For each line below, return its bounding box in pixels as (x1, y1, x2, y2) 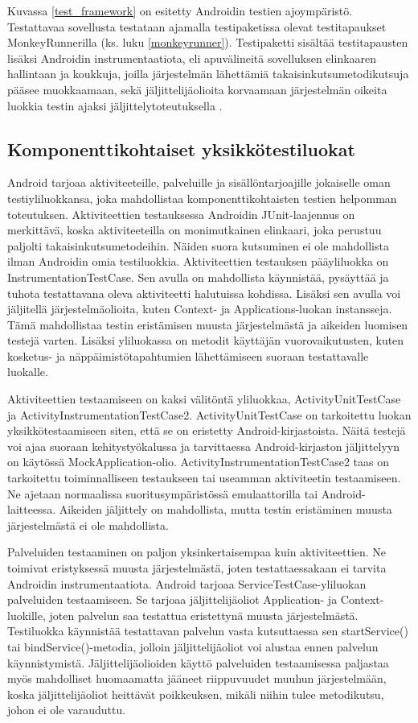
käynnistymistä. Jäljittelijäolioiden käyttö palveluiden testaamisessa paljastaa (7, 654, 389, 671)
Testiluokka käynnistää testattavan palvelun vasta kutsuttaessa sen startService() (7, 622, 408, 639)
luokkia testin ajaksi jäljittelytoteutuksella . (7, 97, 223, 114)
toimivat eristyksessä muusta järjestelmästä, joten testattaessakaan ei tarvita (7, 560, 387, 576)
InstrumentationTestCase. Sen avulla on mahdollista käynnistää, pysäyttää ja (7, 268, 389, 285)
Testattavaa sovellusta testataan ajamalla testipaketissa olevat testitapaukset (7, 18, 387, 35)
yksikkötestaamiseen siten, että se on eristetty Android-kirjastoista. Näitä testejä (7, 422, 406, 439)
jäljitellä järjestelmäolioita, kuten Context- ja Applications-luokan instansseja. (7, 300, 392, 317)
